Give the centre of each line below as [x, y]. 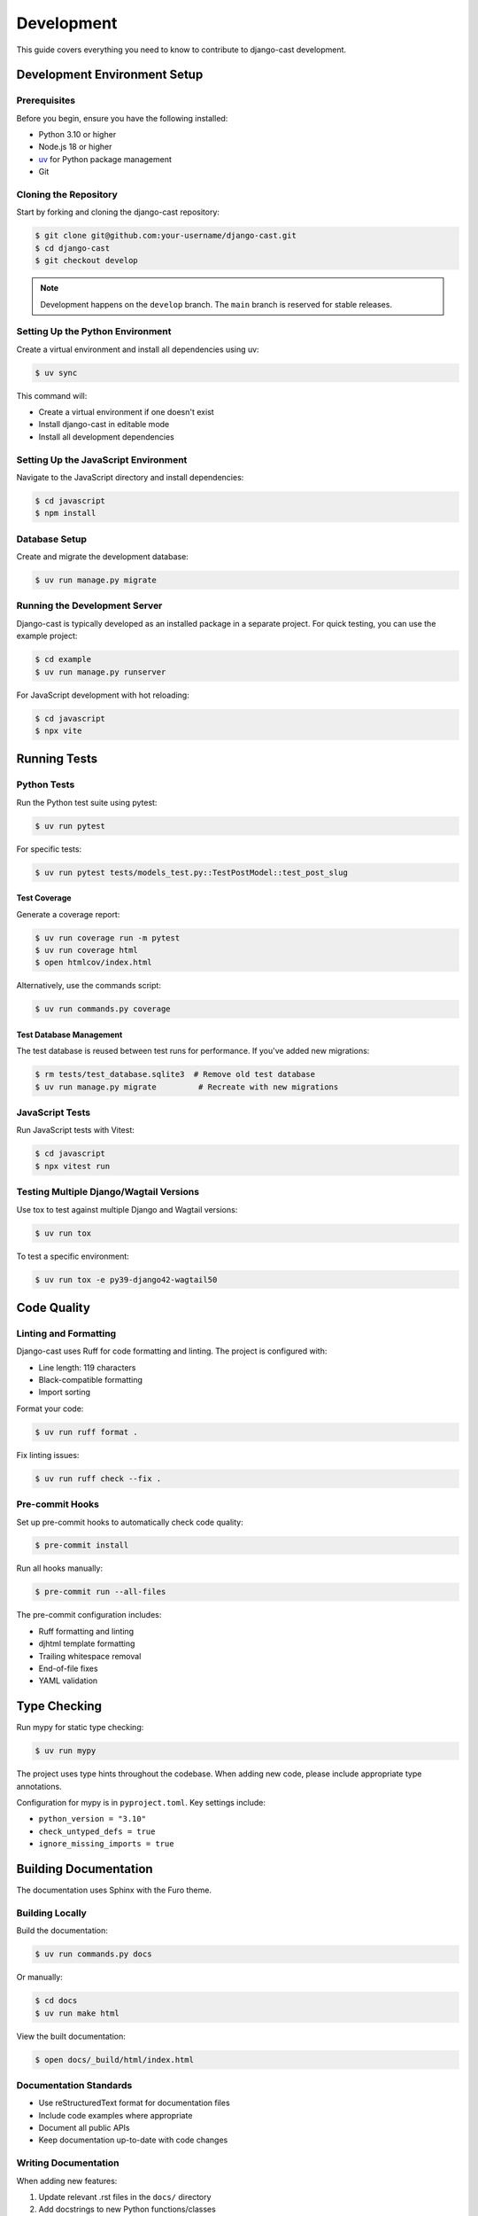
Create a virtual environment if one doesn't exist [126, 412]
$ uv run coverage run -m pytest [108, 938]
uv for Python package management [105, 159]
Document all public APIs [84, 2128]
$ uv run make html [77, 2013]
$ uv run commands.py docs [93, 1954]
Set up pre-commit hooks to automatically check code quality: [130, 1522]
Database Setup [52, 539]
